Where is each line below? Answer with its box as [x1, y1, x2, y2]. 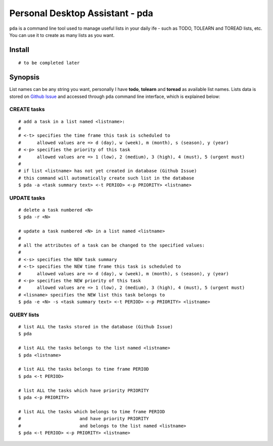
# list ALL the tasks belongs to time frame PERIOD [18, 366, 149, 372]
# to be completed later [18, 60, 80, 66]
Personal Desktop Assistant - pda [9, 8, 154, 19]
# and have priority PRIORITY [18, 416, 149, 422]
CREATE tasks [9, 106, 45, 113]
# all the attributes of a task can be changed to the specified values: [18, 242, 205, 249]
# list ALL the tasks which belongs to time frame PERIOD [18, 409, 165, 414]
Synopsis [9, 73, 40, 82]
